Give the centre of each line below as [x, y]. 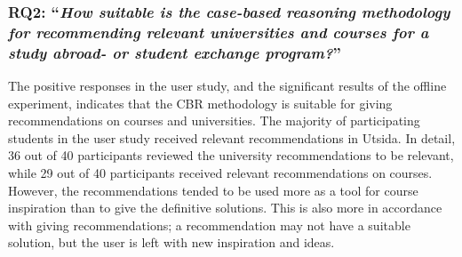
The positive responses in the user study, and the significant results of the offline [227, 86]
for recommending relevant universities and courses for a [219, 32]
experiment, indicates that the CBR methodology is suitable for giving [200, 103]
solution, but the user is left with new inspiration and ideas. [171, 242]
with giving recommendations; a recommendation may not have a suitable [209, 225]
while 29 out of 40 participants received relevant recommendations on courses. [220, 173]
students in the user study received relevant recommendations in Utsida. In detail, [232, 137]
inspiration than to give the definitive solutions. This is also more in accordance [225, 208]
